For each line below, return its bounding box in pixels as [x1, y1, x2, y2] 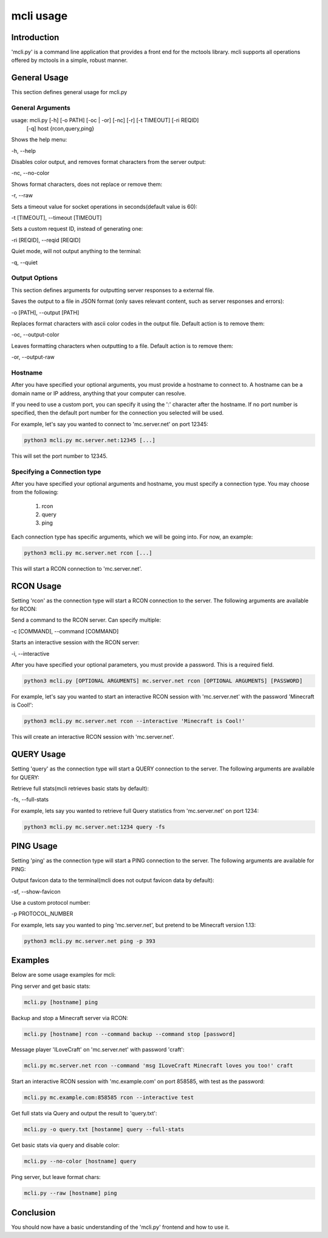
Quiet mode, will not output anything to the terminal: [11, 248, 142, 255]
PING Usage [11, 841, 58, 851]
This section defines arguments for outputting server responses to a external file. [11, 286, 215, 294]
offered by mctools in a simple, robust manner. [11, 56, 128, 64]
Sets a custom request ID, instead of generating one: [11, 225, 143, 233]
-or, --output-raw [11, 353, 55, 361]
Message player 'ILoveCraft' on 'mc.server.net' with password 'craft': [11, 1046, 185, 1053]
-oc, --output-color [11, 331, 60, 338]
